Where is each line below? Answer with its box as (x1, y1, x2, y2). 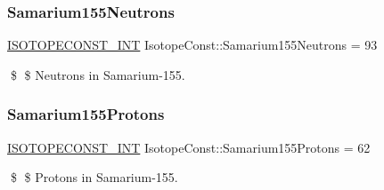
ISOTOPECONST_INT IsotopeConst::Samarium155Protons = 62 (7, 138, 371, 156)
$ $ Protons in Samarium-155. (10, 168, 178, 186)
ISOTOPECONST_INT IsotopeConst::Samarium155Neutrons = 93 (7, 36, 378, 54)
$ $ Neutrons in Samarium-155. (10, 65, 185, 83)
